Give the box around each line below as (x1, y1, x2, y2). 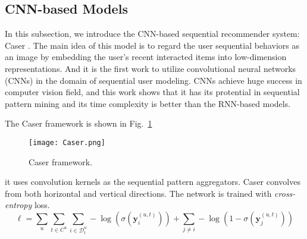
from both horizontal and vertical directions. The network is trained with (5, 187, 272, 199)
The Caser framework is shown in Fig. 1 (5, 117, 152, 130)
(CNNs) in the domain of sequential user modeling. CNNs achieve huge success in (5, 74, 302, 86)
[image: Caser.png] (29, 138, 105, 147)
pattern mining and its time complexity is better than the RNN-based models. (5, 97, 291, 109)
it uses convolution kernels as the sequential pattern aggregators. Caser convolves (5, 175, 300, 188)
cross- (274, 187, 296, 199)
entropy (5, 199, 32, 211)
